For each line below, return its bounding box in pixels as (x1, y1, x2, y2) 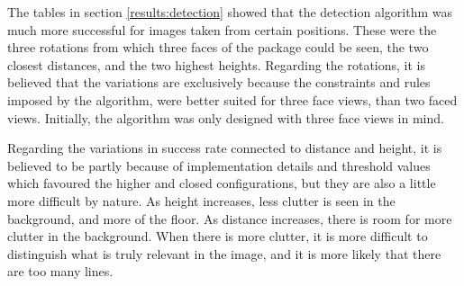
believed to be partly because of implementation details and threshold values (7, 156, 431, 174)
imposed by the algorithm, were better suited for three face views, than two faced (7, 90, 458, 109)
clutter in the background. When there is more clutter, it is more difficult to (7, 227, 428, 246)
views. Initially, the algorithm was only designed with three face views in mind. (7, 108, 444, 127)
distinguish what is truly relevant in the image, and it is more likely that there (7, 244, 441, 263)
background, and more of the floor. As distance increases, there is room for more (7, 209, 452, 228)
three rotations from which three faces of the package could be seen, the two (7, 38, 429, 57)
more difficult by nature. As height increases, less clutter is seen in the (7, 191, 396, 210)
